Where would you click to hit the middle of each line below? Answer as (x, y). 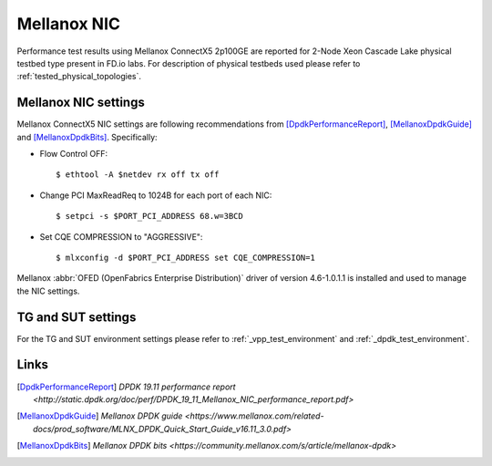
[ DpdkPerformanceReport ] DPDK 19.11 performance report (126, 387)
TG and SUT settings (77, 317)
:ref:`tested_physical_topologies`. (79, 77)
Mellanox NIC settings (81, 103)
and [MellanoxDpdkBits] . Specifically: (87, 137)
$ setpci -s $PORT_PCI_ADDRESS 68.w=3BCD (149, 216)
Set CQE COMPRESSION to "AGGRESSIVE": (121, 236)
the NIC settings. (48, 291)
